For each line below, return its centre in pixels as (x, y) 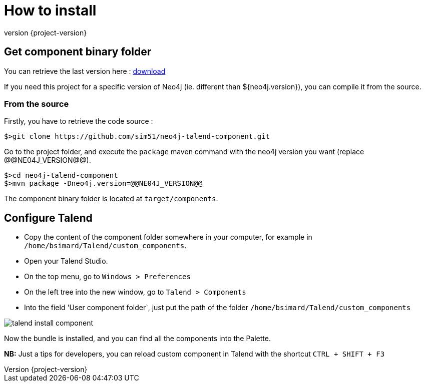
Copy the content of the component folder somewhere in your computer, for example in (168, 237)
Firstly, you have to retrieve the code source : (79, 121)
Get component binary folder (78, 52)
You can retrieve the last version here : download (85, 71)
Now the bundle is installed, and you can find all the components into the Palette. (138, 339)
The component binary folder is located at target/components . (111, 199)
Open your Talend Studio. (66, 261)
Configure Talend (48, 218)
